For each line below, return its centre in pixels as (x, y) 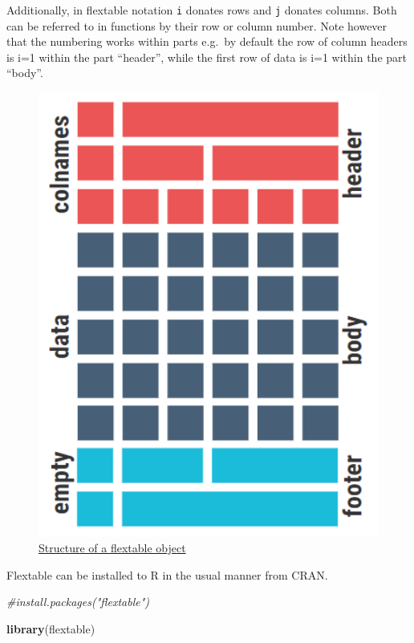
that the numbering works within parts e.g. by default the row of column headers (207, 41)
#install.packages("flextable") (78, 602)
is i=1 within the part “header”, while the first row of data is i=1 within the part (207, 57)
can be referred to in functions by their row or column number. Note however (197, 25)
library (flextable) (51, 628)
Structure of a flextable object (112, 548)
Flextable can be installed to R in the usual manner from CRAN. (167, 574)
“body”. (25, 73)
